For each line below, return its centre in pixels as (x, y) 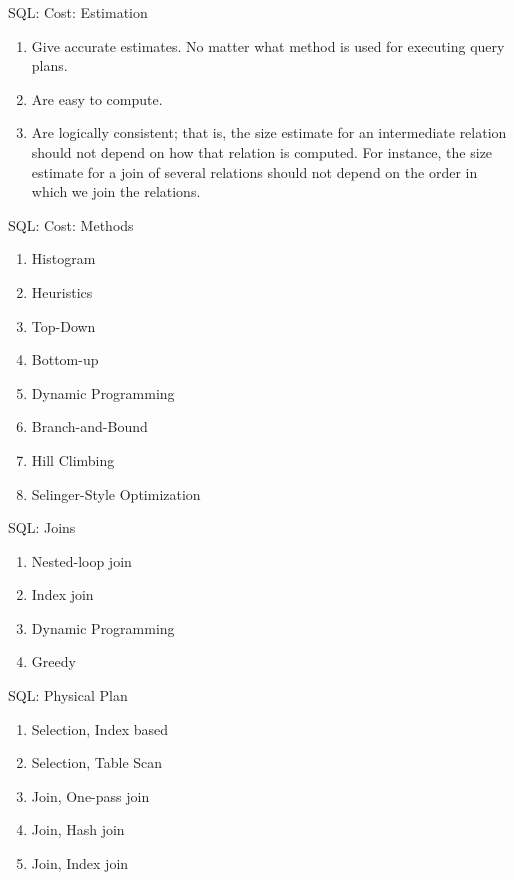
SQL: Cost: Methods (71, 224)
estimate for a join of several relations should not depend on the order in (254, 171)
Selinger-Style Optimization (116, 493)
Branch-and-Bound (89, 426)
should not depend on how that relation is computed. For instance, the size (262, 151)
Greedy (53, 661)
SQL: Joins (42, 527)
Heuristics (62, 291)
